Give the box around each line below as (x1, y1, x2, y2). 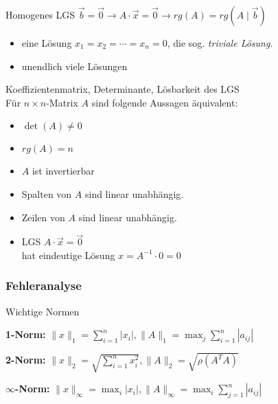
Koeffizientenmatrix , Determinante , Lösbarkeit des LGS (5, 82, 240, 96)
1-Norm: (5, 327, 46, 341)
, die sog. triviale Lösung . (167, 36, 273, 49)
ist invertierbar (32, 164, 95, 178)
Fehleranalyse (5, 277, 82, 294)
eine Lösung (21, 36, 72, 49)
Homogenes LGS (5, 8, 76, 21)
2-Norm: (5, 352, 46, 367)
